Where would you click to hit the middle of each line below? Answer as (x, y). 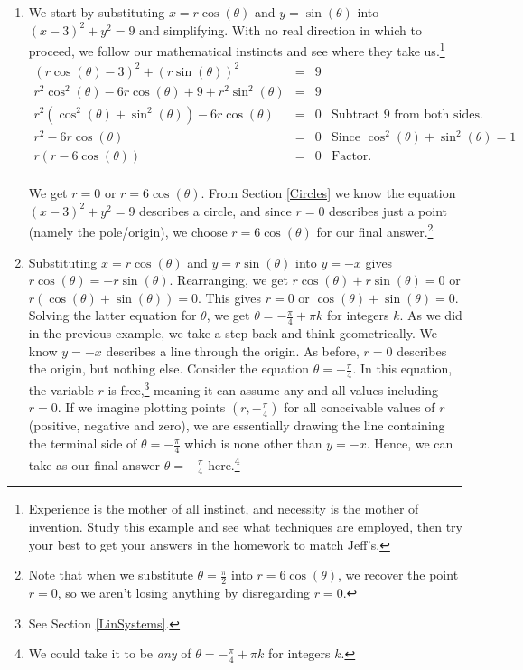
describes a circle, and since (215, 210)
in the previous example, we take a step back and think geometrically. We (233, 333)
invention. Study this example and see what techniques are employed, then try (245, 526)
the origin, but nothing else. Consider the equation (169, 368)
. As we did (431, 315)
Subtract (355, 114)
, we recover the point (398, 575)
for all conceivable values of (360, 407)
